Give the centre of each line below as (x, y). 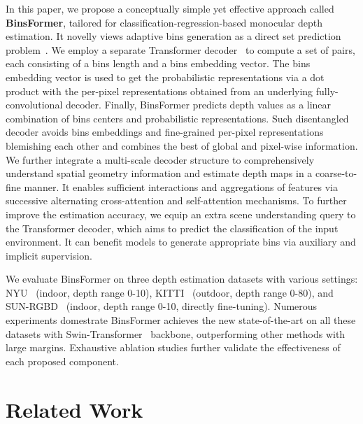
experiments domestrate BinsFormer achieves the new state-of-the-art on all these (181, 320)
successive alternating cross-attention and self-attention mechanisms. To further (176, 200)
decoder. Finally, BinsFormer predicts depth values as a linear (198, 105)
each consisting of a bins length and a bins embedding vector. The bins (158, 63)
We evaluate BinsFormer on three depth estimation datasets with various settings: (182, 279)
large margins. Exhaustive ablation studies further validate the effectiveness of (173, 347)
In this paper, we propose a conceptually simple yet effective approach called (170, 8)
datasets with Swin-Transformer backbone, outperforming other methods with (176, 333)
